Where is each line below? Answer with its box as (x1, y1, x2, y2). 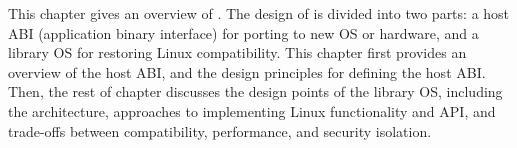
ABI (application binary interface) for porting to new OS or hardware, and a (8, 22, 479, 43)
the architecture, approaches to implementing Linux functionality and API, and (8, 100, 496, 121)
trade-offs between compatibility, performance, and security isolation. (8, 120, 432, 141)
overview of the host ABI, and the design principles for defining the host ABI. (8, 61, 486, 82)
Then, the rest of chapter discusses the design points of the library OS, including (8, 81, 503, 102)
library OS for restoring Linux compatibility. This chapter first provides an (8, 42, 467, 63)
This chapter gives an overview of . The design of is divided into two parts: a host (8, 3, 510, 23)
